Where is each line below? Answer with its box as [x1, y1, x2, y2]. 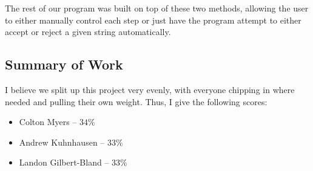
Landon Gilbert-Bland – [19, 156, 109, 169]
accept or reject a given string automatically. [5, 25, 171, 38]
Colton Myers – [19, 115, 77, 128]
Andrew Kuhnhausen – [19, 135, 105, 148]
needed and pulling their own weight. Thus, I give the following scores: [5, 95, 268, 108]
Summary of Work [5, 55, 123, 74]
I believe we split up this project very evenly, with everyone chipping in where [5, 83, 295, 95]
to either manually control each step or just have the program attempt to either [5, 13, 301, 26]
